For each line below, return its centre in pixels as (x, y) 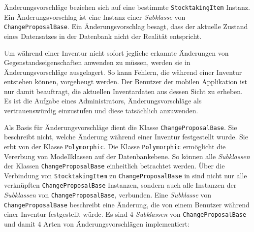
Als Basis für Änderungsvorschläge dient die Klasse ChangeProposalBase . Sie (121, 127)
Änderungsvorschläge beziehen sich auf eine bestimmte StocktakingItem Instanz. (127, 7)
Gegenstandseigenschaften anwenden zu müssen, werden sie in (97, 62)
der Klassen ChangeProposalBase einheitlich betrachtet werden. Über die (114, 166)
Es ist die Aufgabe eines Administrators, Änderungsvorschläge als (103, 101)
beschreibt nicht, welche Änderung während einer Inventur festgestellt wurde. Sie (126, 137)
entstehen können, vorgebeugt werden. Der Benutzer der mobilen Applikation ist (126, 82)
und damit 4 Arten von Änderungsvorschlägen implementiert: (97, 224)
